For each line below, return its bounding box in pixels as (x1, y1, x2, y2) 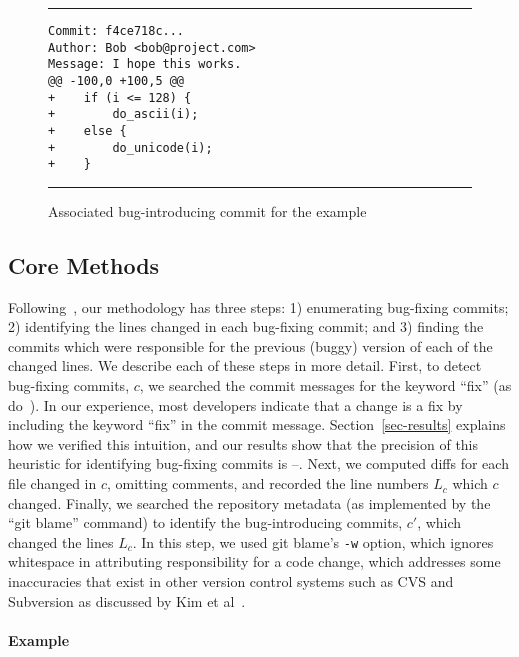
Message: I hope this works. (48, 57, 242, 72)
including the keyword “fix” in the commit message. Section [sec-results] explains (8, 414, 506, 435)
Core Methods (8, 249, 160, 280)
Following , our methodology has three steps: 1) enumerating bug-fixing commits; (8, 296, 509, 317)
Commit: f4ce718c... (48, 24, 185, 38)
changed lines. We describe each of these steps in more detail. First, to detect (8, 355, 482, 376)
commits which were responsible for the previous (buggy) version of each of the (8, 335, 493, 356)
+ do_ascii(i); (48, 107, 199, 122)
